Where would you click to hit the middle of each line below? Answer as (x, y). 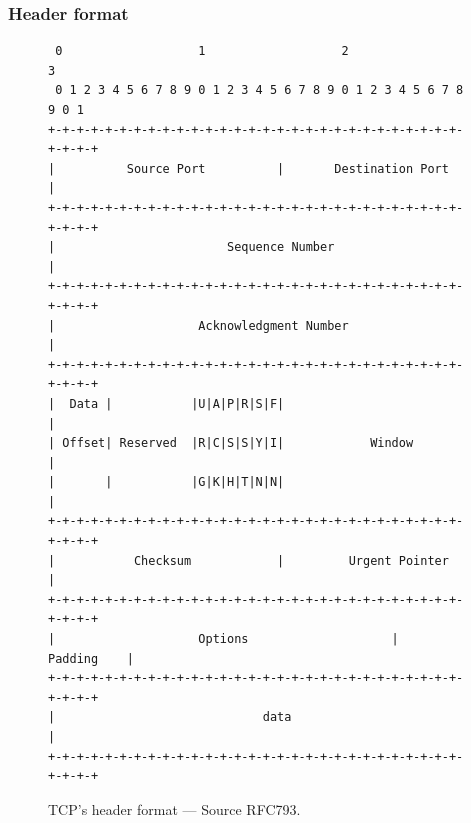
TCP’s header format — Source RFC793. (174, 808)
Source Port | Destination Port (287, 168)
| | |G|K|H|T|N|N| (166, 482)
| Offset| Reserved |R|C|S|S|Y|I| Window (231, 443)
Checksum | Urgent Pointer (291, 560)
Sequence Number (280, 247)
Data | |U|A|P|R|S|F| (177, 403)
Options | (298, 639)
